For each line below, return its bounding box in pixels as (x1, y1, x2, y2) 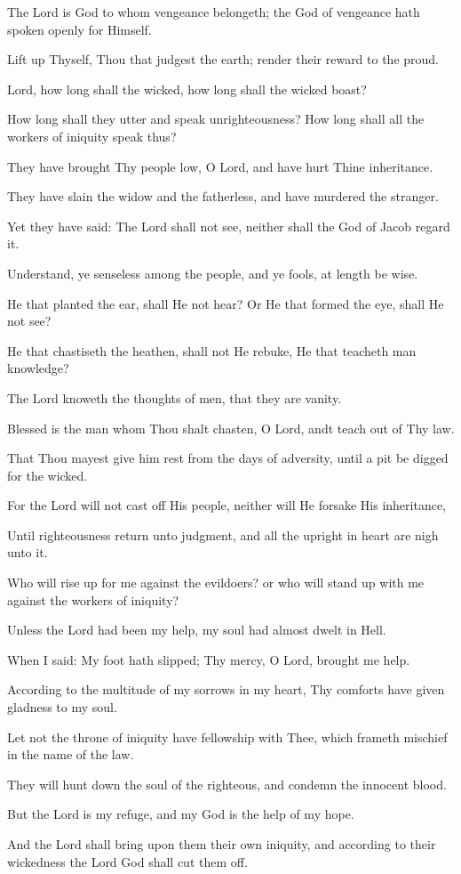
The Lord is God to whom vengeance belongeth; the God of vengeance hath (7, 3, 420, 20)
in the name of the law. (7, 745, 134, 764)
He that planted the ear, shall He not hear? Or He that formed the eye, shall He (7, 294, 444, 312)
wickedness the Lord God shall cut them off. (7, 852, 248, 870)
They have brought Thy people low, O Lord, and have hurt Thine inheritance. (7, 157, 433, 175)
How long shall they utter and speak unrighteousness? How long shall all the (7, 109, 425, 128)
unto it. (7, 543, 48, 562)
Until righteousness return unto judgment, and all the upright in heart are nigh (7, 525, 439, 544)
